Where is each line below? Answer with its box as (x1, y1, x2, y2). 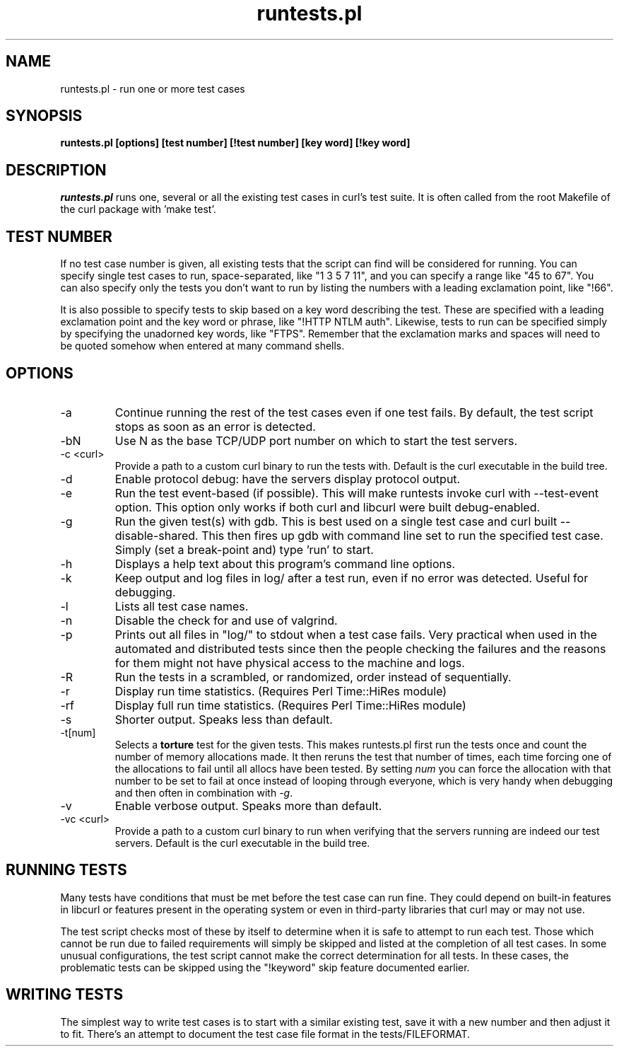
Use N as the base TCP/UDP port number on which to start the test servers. (114, 433, 518, 448)
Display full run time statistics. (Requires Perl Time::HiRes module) (114, 698, 466, 712)
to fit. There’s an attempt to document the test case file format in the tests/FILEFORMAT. (60, 1027, 471, 1040)
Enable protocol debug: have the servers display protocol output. (114, 471, 461, 486)
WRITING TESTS (6, 985, 124, 1004)
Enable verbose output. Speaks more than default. (114, 798, 382, 813)
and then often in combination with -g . (114, 786, 293, 799)
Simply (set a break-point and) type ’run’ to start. (114, 542, 374, 557)
